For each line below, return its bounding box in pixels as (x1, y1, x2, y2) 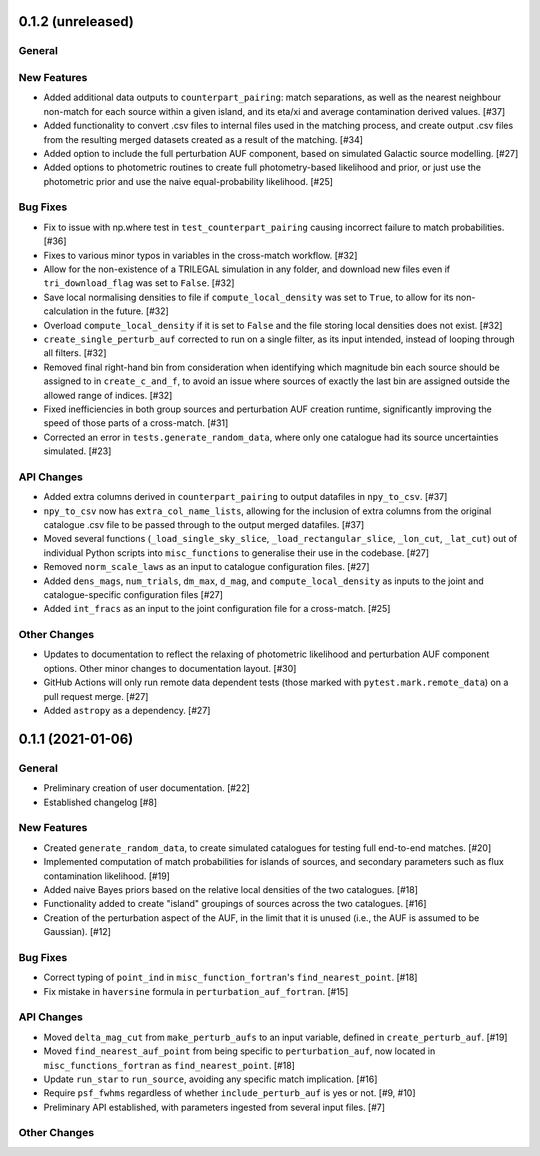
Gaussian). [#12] (43, 926, 112, 938)
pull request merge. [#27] (43, 690, 149, 702)
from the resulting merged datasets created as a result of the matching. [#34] (43, 133, 364, 145)
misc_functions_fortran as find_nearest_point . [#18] (43, 1059, 295, 1071)
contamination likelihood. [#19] (43, 870, 170, 882)
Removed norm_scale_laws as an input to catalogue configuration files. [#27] (43, 561, 370, 573)
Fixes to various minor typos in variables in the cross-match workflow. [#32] (43, 249, 358, 261)
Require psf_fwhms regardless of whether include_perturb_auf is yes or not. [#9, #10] (43, 1087, 416, 1099)
